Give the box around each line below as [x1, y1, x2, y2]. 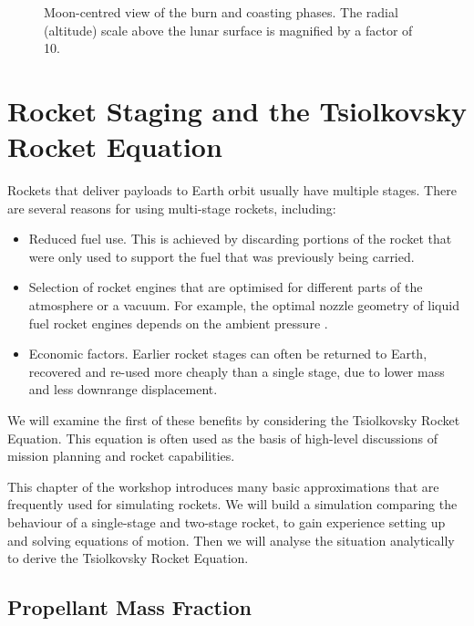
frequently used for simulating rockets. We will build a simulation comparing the [7, 495, 458, 514]
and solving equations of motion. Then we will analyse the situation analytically [7, 530, 455, 549]
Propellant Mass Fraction [7, 593, 252, 621]
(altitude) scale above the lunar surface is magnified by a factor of [44, 20, 413, 39]
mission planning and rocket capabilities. [7, 446, 235, 465]
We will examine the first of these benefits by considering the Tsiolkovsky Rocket [7, 411, 460, 430]
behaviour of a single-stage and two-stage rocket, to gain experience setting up [7, 513, 446, 531]
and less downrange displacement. [28, 380, 218, 399]
